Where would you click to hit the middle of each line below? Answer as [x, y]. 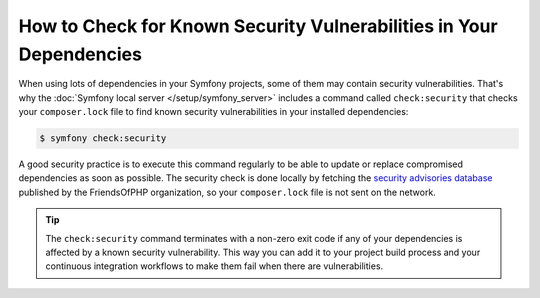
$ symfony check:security [103, 138]
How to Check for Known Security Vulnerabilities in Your [258, 26]
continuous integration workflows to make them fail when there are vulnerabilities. [214, 266]
